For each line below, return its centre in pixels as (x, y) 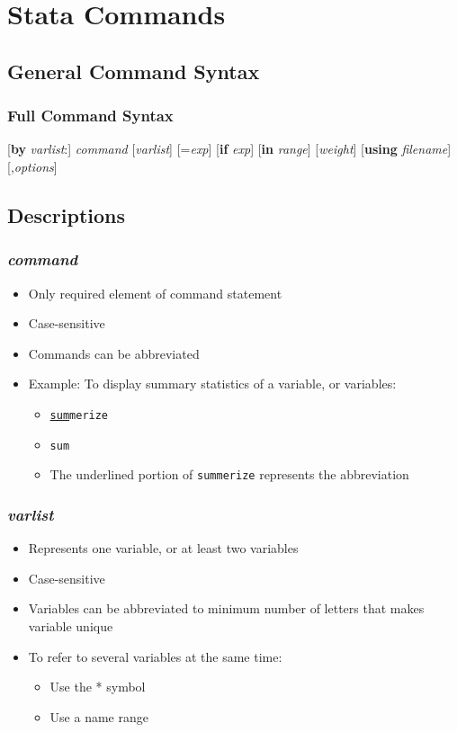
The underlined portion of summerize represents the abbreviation (229, 474)
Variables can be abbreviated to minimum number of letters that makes (226, 608)
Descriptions (67, 214)
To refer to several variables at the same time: (155, 656)
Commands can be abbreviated (114, 353)
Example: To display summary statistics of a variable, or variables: (212, 384)
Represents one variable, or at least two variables (163, 548)
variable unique (71, 625)
